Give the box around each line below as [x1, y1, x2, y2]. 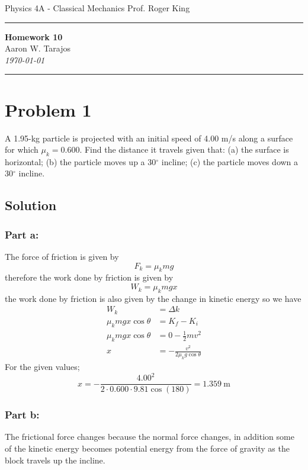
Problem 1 [5, 97, 92, 121]
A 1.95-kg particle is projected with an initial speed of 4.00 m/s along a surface [5, 131, 293, 144]
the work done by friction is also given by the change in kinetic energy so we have [5, 292, 301, 304]
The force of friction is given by [5, 250, 119, 263]
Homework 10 [5, 30, 63, 43]
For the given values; [5, 360, 80, 372]
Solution [5, 196, 57, 214]
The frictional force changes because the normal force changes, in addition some [5, 430, 294, 443]
